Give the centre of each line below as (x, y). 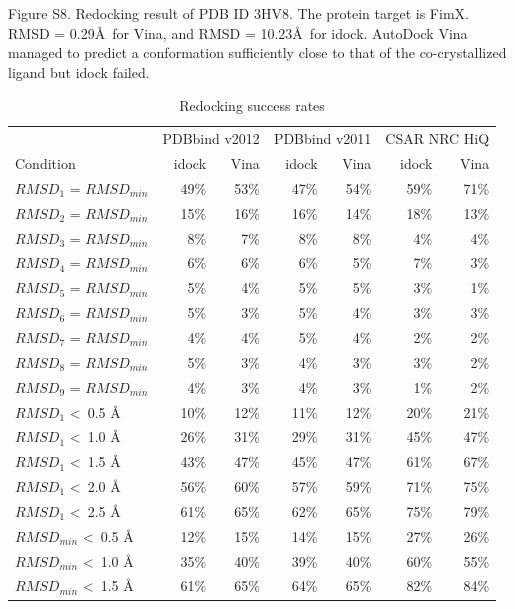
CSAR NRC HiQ (437, 138)
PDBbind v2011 (322, 138)
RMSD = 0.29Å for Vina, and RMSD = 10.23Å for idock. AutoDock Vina (238, 32)
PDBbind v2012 (211, 138)
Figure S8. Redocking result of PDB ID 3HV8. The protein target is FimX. (238, 13)
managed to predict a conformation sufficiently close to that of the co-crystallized (257, 52)
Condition (45, 163)
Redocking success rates (252, 105)
